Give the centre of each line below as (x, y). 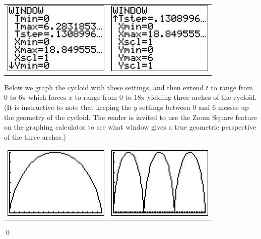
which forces (47, 97)
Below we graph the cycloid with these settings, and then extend (104, 87)
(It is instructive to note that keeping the (68, 107)
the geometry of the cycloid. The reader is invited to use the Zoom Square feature (130, 117)
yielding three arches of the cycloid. (202, 97)
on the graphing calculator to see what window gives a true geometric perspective (130, 127)
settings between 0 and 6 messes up (194, 107)
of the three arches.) (35, 136)
